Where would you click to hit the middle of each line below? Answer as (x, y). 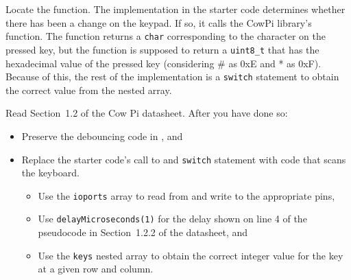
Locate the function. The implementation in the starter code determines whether (175, 9)
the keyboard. (50, 173)
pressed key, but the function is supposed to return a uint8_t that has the (162, 49)
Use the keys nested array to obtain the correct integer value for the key (191, 255)
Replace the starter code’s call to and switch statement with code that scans (184, 159)
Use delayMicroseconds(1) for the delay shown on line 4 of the (172, 219)
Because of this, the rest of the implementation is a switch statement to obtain (172, 77)
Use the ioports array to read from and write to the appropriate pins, (186, 195)
